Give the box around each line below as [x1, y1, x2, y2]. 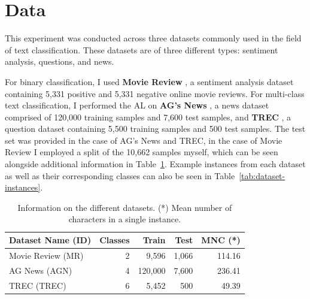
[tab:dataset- [239, 169, 285, 182]
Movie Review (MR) [9, 249, 84, 261]
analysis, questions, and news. [5, 55, 114, 68]
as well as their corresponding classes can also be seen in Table [5, 169, 235, 182]
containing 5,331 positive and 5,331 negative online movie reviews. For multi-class [5, 87, 305, 99]
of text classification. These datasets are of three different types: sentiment [5, 43, 278, 56]
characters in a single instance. [68, 213, 181, 225]
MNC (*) [201, 234, 241, 246]
